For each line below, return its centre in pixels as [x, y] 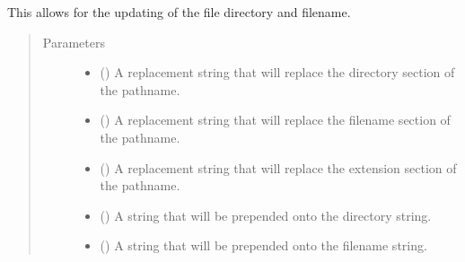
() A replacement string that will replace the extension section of [278, 167]
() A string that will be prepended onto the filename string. [263, 245]
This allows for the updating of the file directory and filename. [179, 12]
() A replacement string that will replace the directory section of [277, 72]
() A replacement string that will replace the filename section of [275, 120]
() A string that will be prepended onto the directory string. [266, 215]
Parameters [74, 42]
